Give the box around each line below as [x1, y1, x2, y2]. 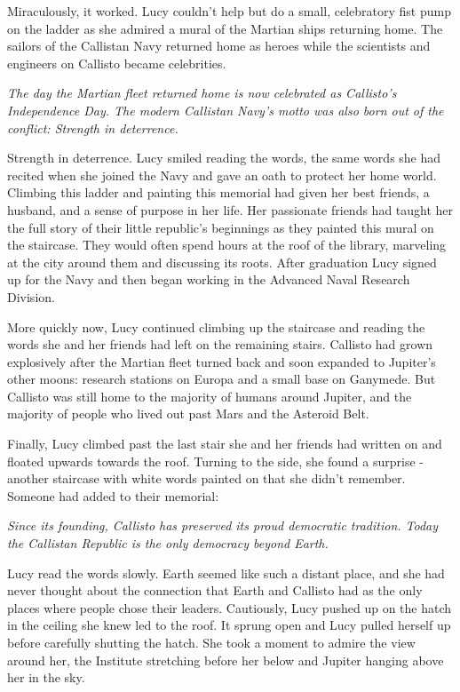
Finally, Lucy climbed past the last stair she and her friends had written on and [7, 434, 442, 453]
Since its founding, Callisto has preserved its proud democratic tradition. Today [7, 516, 439, 535]
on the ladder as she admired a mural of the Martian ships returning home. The [7, 19, 443, 37]
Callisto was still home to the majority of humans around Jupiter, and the [7, 386, 412, 405]
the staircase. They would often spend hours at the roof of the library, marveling [7, 235, 447, 254]
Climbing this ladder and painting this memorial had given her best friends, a [7, 183, 430, 202]
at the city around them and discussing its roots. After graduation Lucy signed [7, 252, 437, 271]
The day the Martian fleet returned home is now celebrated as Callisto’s [7, 84, 397, 102]
